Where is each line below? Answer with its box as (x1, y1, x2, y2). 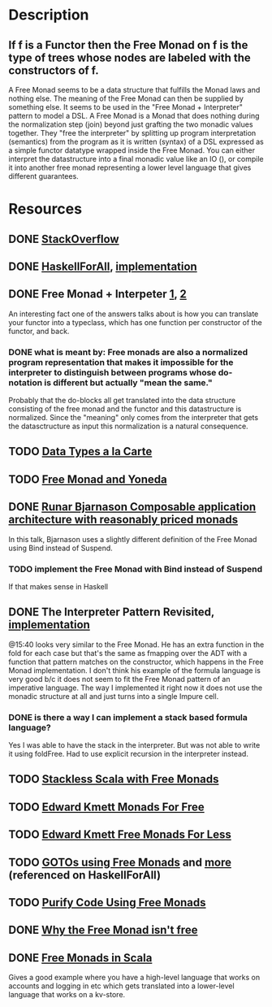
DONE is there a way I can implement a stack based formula (8, 711, 248, 723)
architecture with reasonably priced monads (8, 513, 238, 527)
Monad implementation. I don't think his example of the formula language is (8, 665, 261, 675)
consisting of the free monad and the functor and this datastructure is (8, 404, 242, 414)
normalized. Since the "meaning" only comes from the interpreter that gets (8, 413, 258, 423)
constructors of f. (8, 63, 99, 77)
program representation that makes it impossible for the (8, 356, 234, 367)
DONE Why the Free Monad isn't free (8, 923, 198, 937)
